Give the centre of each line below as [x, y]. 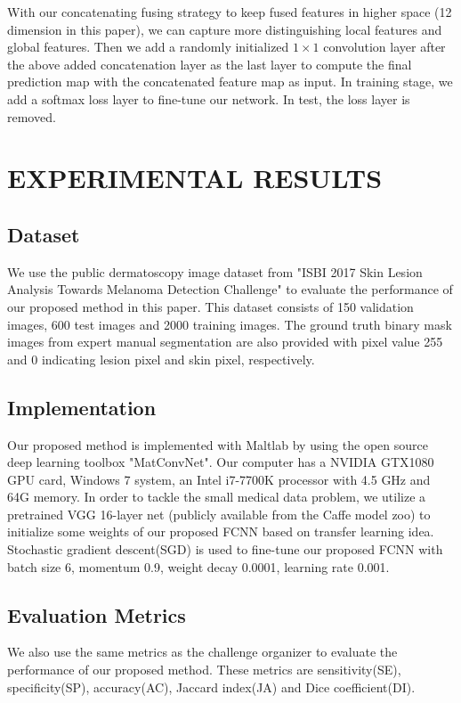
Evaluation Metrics [97, 614]
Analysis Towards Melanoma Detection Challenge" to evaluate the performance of [230, 289]
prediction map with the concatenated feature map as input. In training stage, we [230, 82]
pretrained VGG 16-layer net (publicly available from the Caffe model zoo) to [219, 514]
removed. [32, 116]
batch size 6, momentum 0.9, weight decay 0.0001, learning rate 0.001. [198, 566]
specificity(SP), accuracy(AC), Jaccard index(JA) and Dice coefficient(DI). [211, 687]
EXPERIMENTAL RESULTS [195, 178]
